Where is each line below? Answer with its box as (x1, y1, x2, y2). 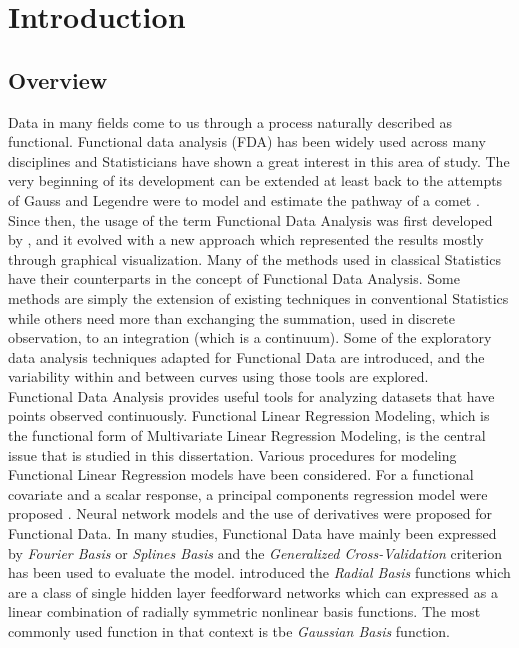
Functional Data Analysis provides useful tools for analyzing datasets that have (8, 385, 495, 406)
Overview (8, 64, 108, 95)
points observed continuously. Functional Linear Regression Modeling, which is (8, 405, 490, 426)
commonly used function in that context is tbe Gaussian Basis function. (8, 621, 450, 642)
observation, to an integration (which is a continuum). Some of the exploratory (8, 327, 492, 348)
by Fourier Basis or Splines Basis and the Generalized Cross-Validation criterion (8, 542, 503, 563)
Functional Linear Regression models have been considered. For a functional (8, 464, 474, 485)
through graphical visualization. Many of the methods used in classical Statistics (8, 248, 501, 269)
